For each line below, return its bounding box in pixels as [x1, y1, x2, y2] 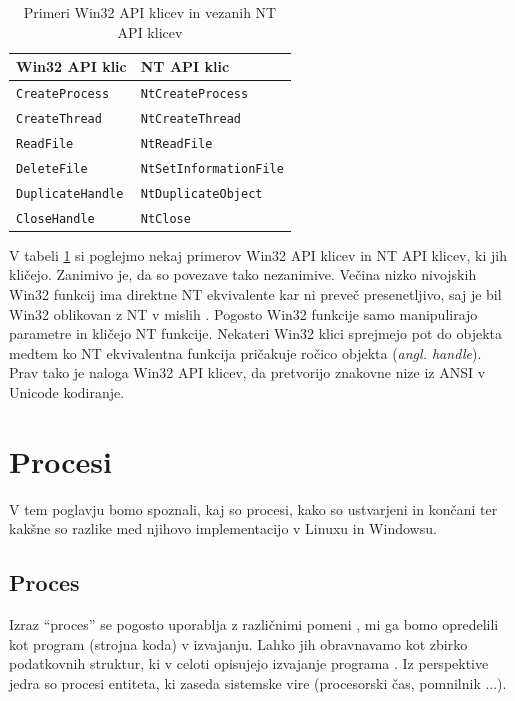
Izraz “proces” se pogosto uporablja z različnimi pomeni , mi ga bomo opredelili [9, 613, 499, 634]
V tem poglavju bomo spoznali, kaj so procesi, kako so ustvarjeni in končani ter [9, 498, 498, 519]
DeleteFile [16, 161, 88, 176]
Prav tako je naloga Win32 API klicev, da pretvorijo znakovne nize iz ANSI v [9, 362, 486, 383]
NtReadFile [140, 136, 213, 151]
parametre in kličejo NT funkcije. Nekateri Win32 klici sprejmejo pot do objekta [9, 323, 502, 344]
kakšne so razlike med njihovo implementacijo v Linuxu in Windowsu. [9, 518, 437, 539]
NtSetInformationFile [140, 161, 284, 176]
